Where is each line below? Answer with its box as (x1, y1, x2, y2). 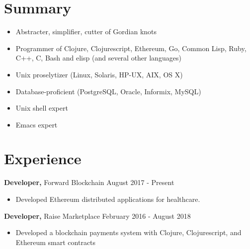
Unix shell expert (15, 103, 68, 113)
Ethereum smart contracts (15, 237, 96, 247)
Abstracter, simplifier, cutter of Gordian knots (15, 26, 157, 37)
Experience (4, 148, 82, 169)
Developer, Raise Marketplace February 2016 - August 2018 (4, 210, 191, 221)
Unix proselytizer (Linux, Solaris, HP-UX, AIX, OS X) (15, 69, 183, 79)
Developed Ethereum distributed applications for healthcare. (15, 194, 200, 204)
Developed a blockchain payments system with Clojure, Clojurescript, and (15, 227, 242, 238)
